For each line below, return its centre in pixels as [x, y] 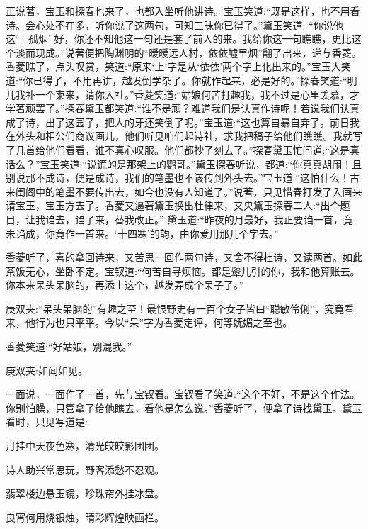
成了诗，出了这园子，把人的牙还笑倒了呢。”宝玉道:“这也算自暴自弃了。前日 [178, 122]
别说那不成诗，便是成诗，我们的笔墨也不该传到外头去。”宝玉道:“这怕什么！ [178, 178]
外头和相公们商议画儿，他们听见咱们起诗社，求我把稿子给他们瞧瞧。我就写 [189, 136]
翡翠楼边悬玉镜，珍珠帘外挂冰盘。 [85, 493]
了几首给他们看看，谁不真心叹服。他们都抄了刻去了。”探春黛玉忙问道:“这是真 [183, 149]
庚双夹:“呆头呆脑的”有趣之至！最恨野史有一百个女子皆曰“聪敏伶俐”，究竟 [175, 308]
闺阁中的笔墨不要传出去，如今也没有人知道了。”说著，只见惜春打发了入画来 [189, 191]
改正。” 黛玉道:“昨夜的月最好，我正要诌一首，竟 [243, 219]
